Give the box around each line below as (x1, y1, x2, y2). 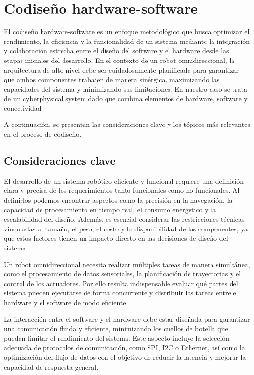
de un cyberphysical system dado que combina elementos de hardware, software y (4, 93, 248, 104)
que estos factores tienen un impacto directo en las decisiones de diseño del (4, 233, 228, 243)
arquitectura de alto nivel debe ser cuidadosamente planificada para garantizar (4, 64, 239, 75)
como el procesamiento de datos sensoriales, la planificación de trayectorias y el (4, 269, 241, 279)
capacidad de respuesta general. (4, 361, 99, 372)
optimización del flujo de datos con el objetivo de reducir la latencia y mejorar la (4, 352, 246, 362)
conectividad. (4, 103, 43, 113)
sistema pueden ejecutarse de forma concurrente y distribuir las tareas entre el (4, 288, 238, 298)
